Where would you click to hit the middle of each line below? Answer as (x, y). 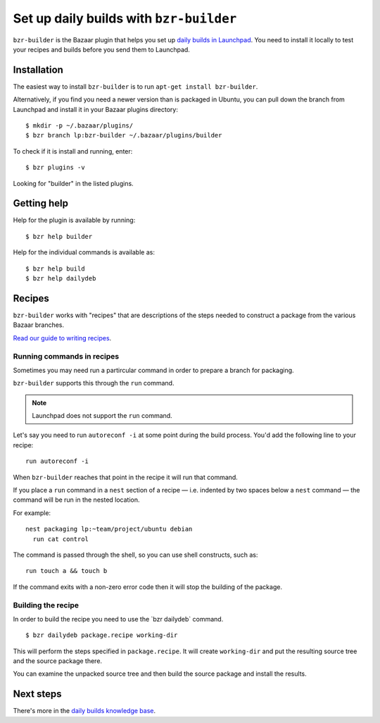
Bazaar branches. (39, 325)
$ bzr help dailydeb (61, 279)
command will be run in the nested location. (76, 500)
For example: (32, 513)
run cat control (61, 539)
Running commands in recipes (66, 356)
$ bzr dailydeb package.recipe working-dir (102, 635)
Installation (38, 69)
